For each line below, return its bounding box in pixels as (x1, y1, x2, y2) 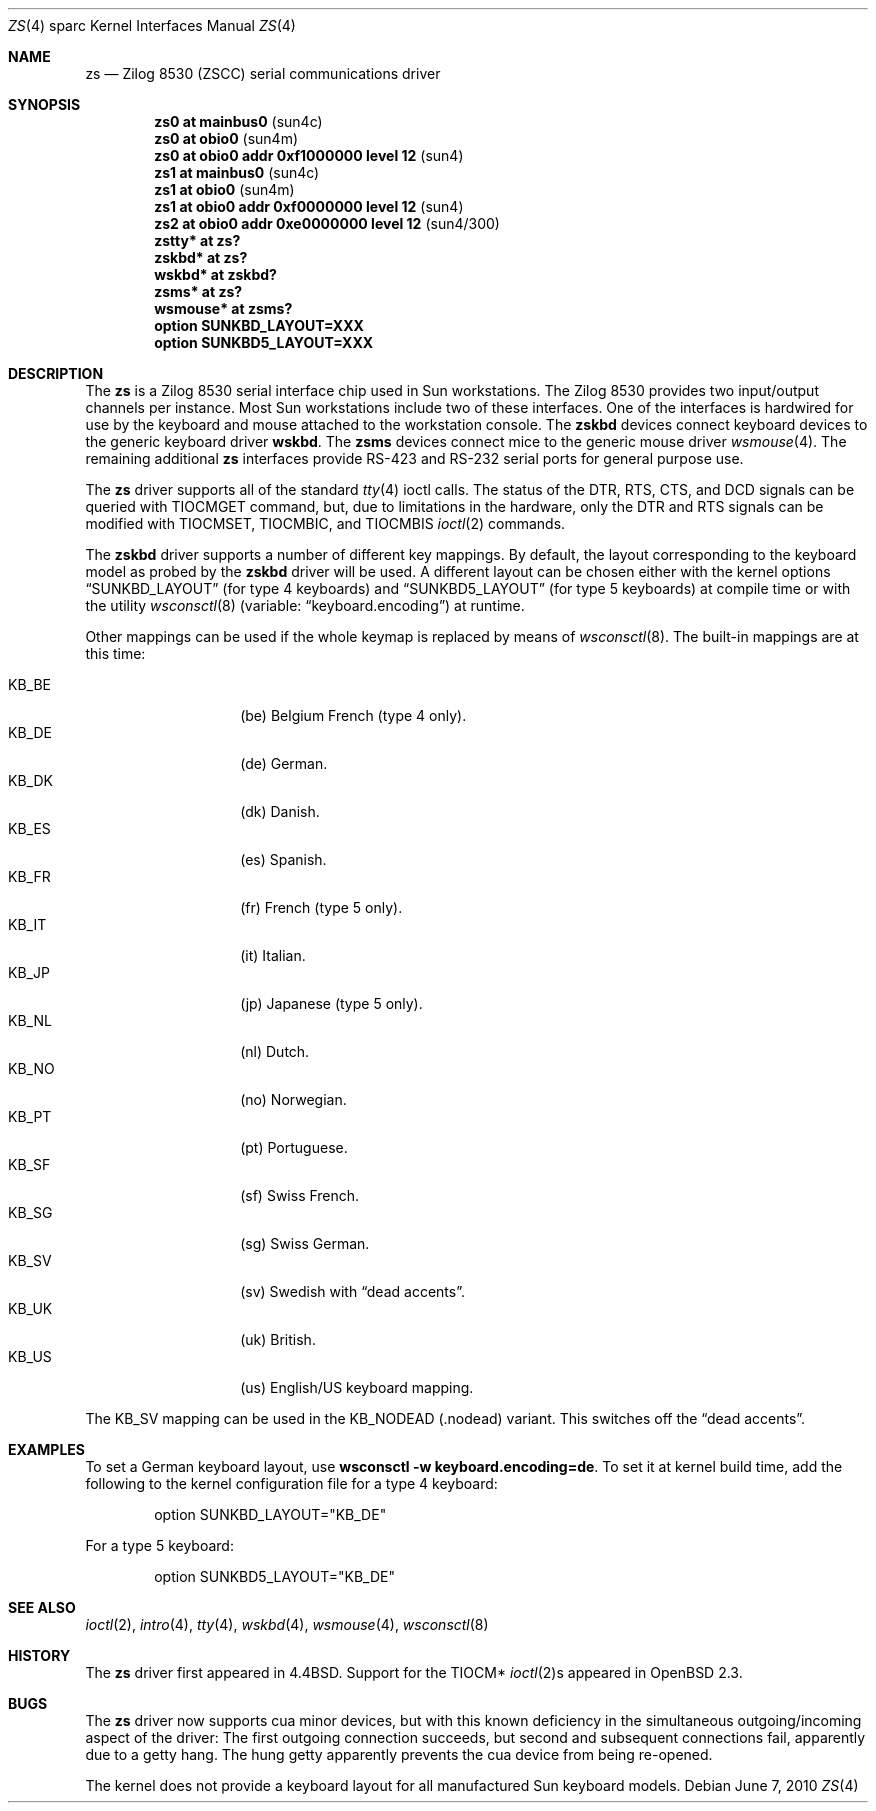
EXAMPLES (8, 1441, 85, 1458)
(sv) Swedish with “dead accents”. (240, 1283, 465, 1300)
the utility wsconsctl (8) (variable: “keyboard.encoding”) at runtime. (85, 597, 525, 614)
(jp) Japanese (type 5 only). (240, 995, 423, 1012)
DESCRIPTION (8, 365, 104, 382)
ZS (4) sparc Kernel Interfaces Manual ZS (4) (8, 17, 296, 34)
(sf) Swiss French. (240, 1187, 360, 1204)
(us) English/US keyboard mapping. (240, 1379, 474, 1396)
